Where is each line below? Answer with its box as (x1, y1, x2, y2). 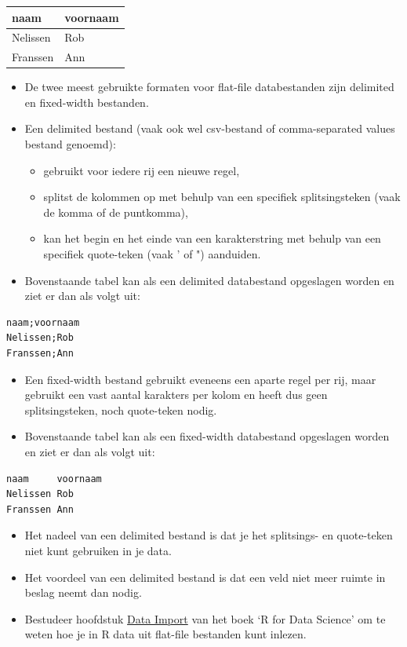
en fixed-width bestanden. (24, 93, 149, 110)
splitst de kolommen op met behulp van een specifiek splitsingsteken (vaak (43, 188, 401, 205)
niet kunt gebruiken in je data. (24, 542, 172, 558)
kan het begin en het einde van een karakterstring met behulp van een (43, 230, 381, 247)
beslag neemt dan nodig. (24, 584, 142, 601)
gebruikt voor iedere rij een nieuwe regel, (43, 162, 240, 178)
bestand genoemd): (24, 136, 116, 152)
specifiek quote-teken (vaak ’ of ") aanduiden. (43, 246, 261, 262)
